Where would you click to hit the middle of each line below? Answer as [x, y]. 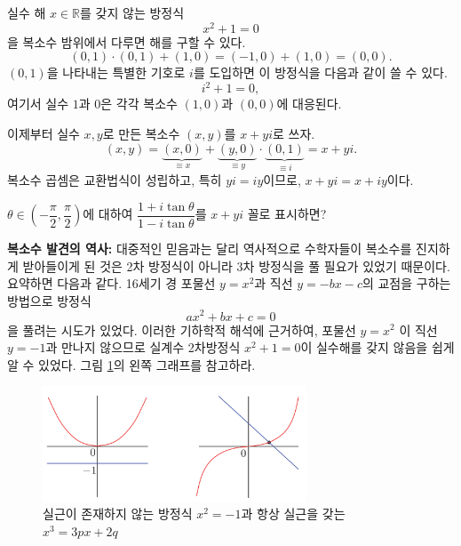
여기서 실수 [38, 104]
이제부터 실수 [44, 133]
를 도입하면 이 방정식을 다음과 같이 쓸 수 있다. [320, 72]
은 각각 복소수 [139, 104]
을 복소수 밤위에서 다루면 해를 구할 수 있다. [127, 41]
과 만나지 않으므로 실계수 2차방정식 [143, 347]
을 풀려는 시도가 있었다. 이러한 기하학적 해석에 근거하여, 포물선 [182, 329]
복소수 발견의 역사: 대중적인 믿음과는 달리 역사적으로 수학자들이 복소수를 [210, 249]
